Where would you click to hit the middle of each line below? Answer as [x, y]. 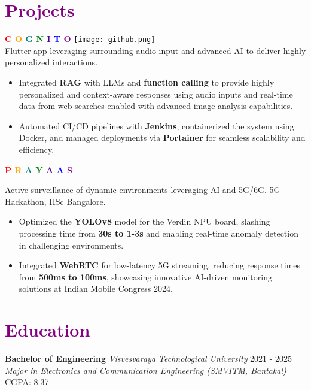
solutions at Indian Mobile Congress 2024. [96, 288]
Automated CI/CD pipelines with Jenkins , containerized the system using [156, 126]
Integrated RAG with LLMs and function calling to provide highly [147, 82]
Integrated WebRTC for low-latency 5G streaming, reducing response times [160, 265]
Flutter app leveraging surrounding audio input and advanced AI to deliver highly [155, 50]
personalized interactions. [51, 62]
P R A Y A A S [39, 169]
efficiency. [36, 149]
